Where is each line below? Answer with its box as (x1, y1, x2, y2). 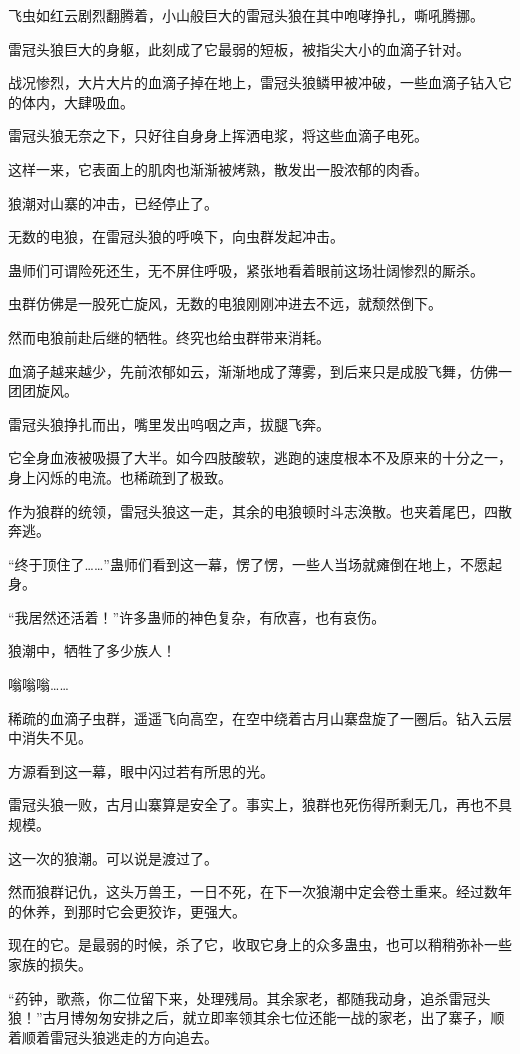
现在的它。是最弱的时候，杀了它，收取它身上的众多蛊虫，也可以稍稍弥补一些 (8, 934, 512, 955)
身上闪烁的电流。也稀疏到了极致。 (8, 466, 232, 487)
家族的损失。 (8, 954, 92, 974)
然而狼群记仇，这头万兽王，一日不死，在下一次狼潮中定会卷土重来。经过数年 (8, 881, 512, 902)
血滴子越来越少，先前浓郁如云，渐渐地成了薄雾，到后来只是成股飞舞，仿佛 (8, 360, 498, 381)
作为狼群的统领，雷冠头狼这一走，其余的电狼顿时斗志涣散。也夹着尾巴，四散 (8, 500, 512, 521)
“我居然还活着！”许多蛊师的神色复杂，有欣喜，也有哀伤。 (8, 606, 386, 627)
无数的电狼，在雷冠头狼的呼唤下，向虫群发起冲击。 (8, 226, 344, 247)
